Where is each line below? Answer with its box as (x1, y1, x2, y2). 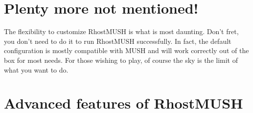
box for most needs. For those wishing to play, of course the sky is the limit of (4, 55, 238, 65)
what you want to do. (4, 64, 69, 75)
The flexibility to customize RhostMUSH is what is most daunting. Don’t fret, (4, 26, 239, 37)
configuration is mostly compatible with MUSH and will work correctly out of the (4, 45, 249, 56)
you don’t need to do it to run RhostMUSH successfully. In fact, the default (4, 36, 231, 46)
